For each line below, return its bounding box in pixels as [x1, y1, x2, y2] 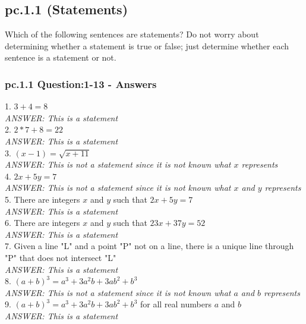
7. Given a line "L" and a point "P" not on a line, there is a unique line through [5, 240, 294, 252]
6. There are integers [5, 216, 80, 229]
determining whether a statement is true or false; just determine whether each [5, 39, 289, 52]
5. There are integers [5, 193, 80, 205]
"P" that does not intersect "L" [5, 251, 116, 263]
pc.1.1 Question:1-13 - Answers [5, 76, 157, 91]
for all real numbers [140, 298, 212, 310]
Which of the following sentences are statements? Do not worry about [5, 28, 259, 40]
